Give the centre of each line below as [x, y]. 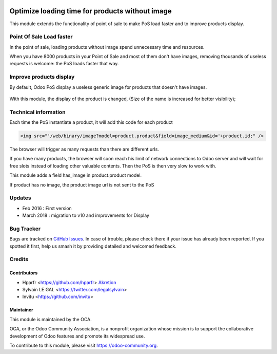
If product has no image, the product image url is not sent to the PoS [82, 184]
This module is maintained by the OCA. [51, 319]
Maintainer [21, 310]
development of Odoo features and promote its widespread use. [77, 336]
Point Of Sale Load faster [41, 37]
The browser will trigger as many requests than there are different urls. [84, 150]
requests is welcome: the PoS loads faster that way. [64, 64]
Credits [19, 259]
